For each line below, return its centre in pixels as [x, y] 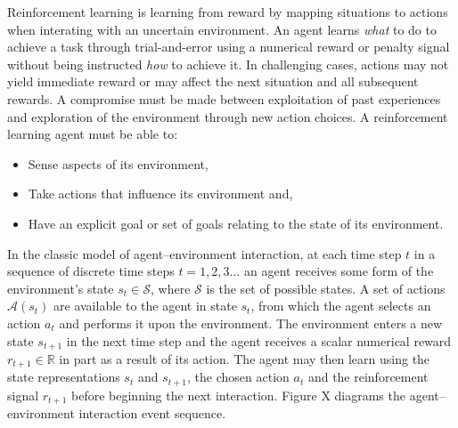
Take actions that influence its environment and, [160, 194]
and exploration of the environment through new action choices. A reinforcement [228, 116]
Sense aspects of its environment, [118, 163]
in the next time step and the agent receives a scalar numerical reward [259, 340]
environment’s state [61, 288]
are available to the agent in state [145, 306]
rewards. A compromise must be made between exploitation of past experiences [224, 98]
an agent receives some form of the [339, 271]
